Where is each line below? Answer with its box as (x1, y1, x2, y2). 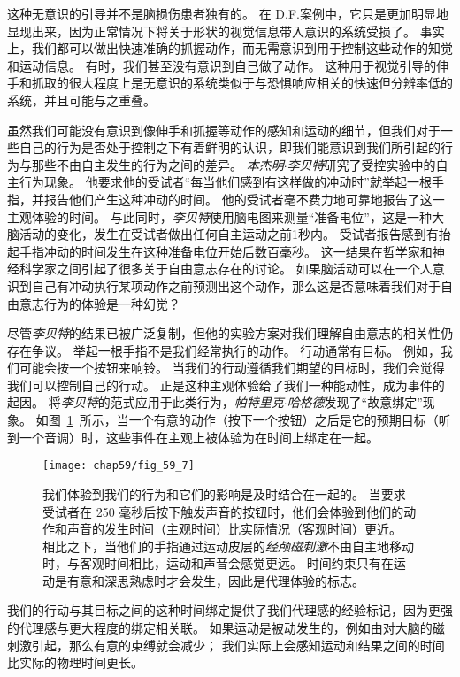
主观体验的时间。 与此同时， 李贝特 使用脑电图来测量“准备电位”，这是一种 (7, 207, 432, 226)
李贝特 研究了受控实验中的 (287, 155, 436, 173)
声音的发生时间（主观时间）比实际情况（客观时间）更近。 (66, 519, 402, 538)
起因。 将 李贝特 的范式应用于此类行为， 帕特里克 (7, 393, 284, 412)
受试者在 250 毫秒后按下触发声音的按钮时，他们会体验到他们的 (42, 502, 404, 520)
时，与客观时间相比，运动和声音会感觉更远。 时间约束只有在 (42, 554, 394, 573)
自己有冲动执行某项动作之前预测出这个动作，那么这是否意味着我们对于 (31, 276, 441, 295)
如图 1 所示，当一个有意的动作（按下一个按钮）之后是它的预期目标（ (35, 411, 439, 429)
